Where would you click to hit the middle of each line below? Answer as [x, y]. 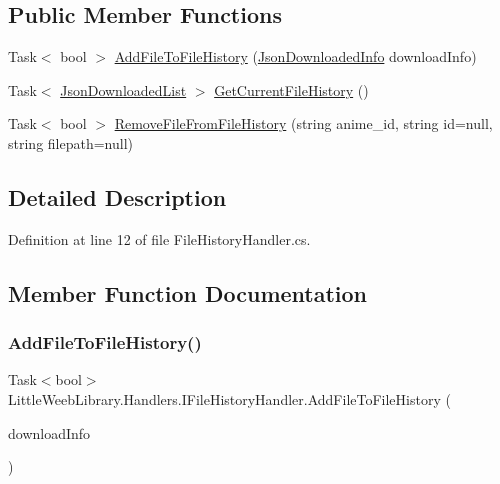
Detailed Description [117, 196]
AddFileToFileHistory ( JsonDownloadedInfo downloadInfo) [295, 56]
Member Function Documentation [188, 292]
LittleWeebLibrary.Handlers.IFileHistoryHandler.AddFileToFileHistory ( [229, 398]
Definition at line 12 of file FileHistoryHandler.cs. [159, 238]
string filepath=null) [70, 142]
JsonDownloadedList [123, 89]
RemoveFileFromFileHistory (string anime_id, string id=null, [303, 123]
